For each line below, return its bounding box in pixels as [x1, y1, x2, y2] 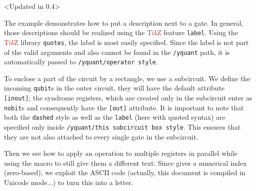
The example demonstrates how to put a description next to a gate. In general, [4, 17, 244, 28]
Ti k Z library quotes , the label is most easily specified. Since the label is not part [4, 37, 249, 47]
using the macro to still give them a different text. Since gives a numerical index [4, 157, 247, 168]
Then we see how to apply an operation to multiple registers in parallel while [4, 148, 238, 158]
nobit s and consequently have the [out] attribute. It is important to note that [4, 102, 244, 112]
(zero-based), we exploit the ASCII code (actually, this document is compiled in [4, 167, 246, 178]
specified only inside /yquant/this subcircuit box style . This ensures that [4, 122, 241, 132]
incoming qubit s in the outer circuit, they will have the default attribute [4, 83, 225, 93]
